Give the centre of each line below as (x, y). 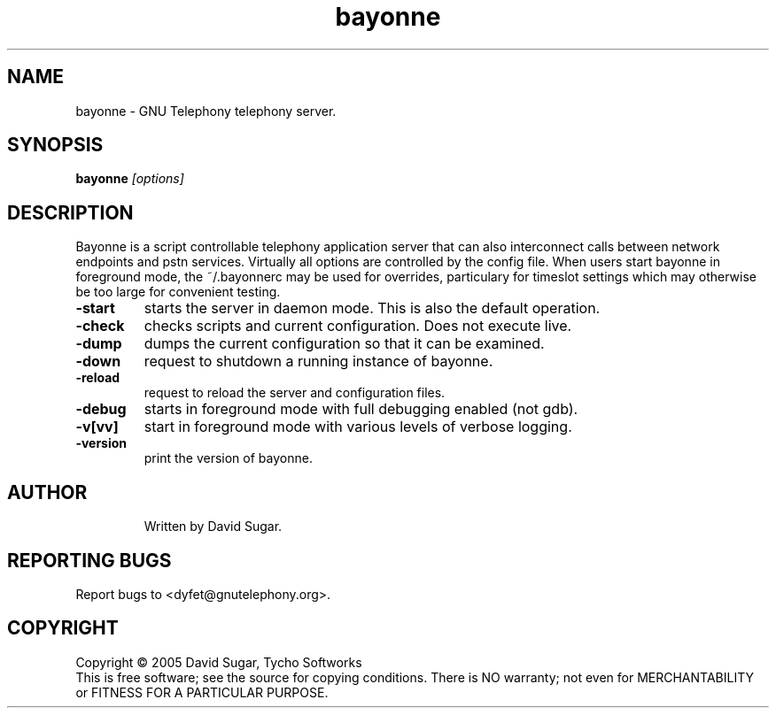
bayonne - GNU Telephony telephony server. (206, 111)
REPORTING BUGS (89, 560)
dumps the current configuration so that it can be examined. (344, 344)
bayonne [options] (130, 179)
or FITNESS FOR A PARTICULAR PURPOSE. (202, 692)
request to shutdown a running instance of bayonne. (318, 361)
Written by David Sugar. (213, 527)
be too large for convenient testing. (178, 292)
